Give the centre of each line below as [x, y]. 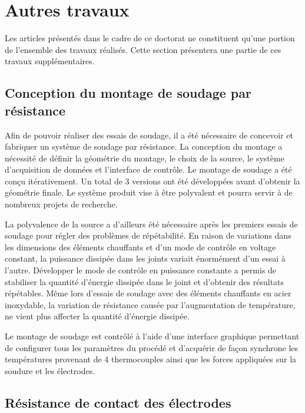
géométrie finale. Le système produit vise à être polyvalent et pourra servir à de [149, 192]
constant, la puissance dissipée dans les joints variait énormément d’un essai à [145, 258]
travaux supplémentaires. [50, 61]
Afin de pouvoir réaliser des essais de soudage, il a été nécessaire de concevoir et [149, 135]
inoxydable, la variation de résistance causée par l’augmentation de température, [150, 304]
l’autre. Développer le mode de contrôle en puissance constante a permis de [141, 270]
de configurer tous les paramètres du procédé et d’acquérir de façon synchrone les [152, 347]
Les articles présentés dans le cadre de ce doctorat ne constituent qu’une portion [150, 38]
